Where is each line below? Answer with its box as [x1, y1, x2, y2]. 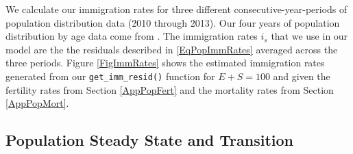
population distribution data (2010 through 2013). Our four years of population [5, 15, 340, 29]
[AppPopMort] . [5, 96, 69, 110]
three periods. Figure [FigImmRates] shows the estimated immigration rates [5, 55, 325, 70]
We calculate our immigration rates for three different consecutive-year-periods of [5, 2, 348, 16]
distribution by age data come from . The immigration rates [5, 29, 258, 43]
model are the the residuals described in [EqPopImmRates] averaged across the [5, 42, 338, 56]
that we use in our [271, 29, 348, 43]
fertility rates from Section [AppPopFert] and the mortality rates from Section [5, 82, 334, 97]
